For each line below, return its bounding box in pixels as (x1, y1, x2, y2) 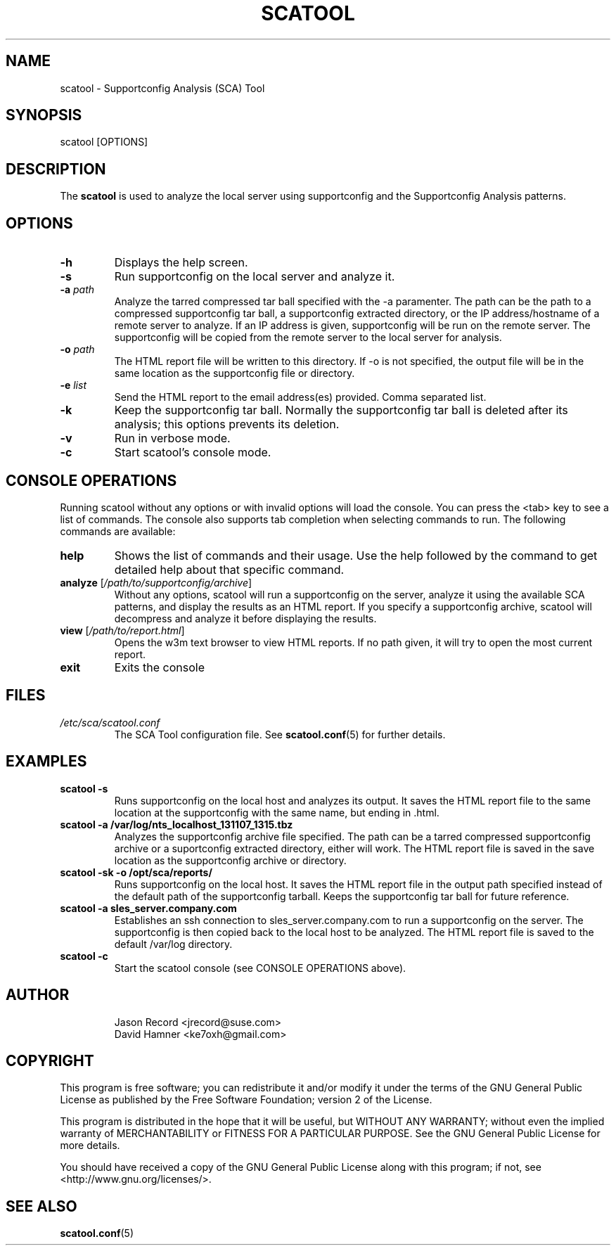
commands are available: (60, 525, 176, 537)
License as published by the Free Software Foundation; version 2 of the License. (60, 1093, 432, 1106)
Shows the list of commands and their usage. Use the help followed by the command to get (114, 548, 598, 563)
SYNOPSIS (6, 106, 82, 124)
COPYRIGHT (6, 1051, 94, 1070)
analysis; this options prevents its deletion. (114, 417, 340, 432)
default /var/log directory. (114, 937, 233, 950)
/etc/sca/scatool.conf (60, 716, 160, 729)
